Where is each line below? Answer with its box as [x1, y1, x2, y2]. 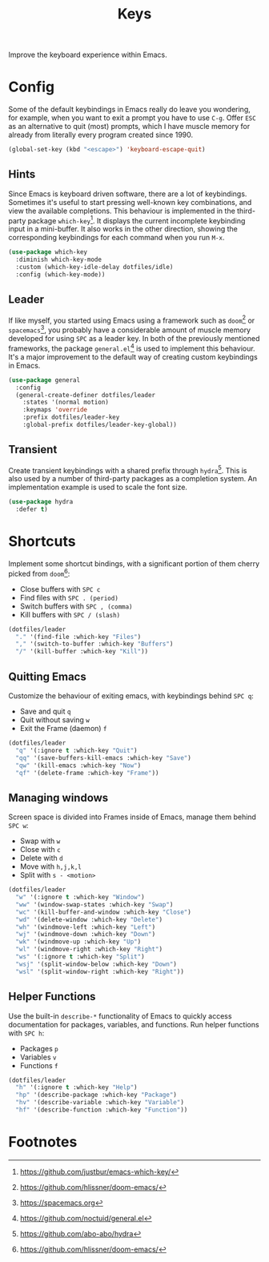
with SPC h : [8, 1028, 45, 1038]
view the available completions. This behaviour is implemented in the [8, 206, 236, 215]
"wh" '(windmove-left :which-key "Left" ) [15, 922, 156, 931]
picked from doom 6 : [8, 568, 70, 578]
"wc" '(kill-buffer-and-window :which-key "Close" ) [15, 908, 192, 916]
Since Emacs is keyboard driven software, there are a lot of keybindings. [8, 189, 247, 199]
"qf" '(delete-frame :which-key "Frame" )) [15, 769, 159, 777]
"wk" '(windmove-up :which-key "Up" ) [15, 938, 142, 946]
